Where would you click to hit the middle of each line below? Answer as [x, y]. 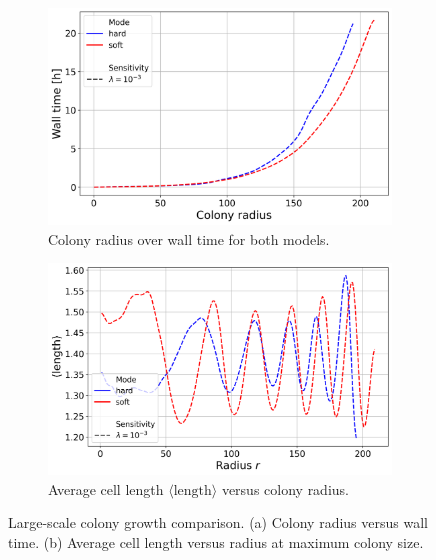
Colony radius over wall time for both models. [189, 238]
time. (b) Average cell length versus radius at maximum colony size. [216, 541]
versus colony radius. [285, 488]
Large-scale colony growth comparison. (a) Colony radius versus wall [218, 522]
